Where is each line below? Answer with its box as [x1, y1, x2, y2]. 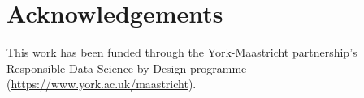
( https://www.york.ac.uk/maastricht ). [6, 75, 197, 92]
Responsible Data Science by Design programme [6, 59, 247, 76]
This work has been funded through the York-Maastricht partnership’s [6, 44, 357, 61]
